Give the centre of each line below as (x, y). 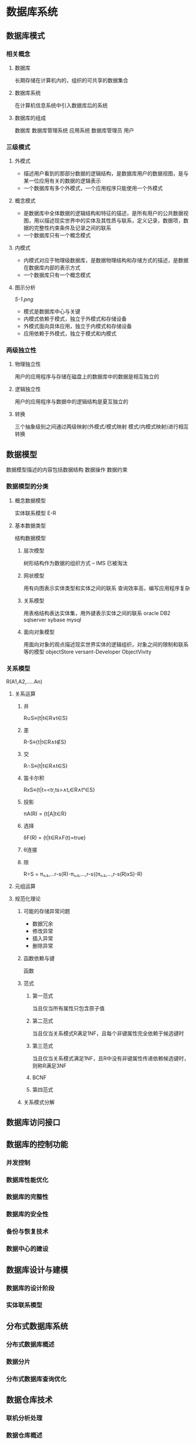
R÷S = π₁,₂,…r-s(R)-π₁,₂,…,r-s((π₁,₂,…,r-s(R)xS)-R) (83, 874)
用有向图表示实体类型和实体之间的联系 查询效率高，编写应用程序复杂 (107, 588)
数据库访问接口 (33, 1122)
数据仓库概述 (24, 1435)
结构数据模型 (30, 538)
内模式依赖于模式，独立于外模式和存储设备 (75, 319)
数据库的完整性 (27, 1197)
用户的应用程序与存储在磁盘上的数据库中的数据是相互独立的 (87, 377)
